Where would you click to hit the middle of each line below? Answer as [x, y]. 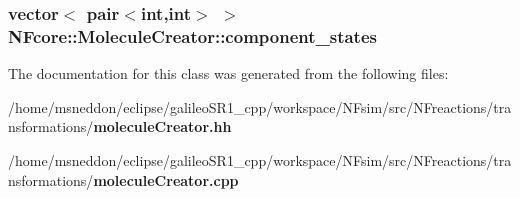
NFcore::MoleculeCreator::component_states [192, 35]
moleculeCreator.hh [162, 126]
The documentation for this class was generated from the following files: [228, 73]
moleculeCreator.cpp [166, 179]
